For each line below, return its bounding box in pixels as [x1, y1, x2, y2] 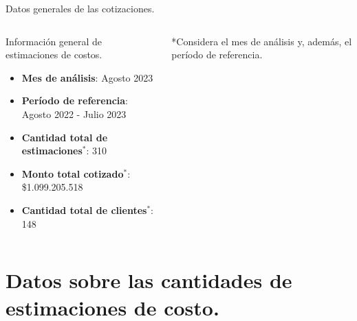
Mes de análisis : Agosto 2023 [21, 70, 153, 84]
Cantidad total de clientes [21, 202, 147, 217]
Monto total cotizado [21, 166, 124, 180]
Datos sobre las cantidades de [6, 266, 292, 294]
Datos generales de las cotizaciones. [6, 1, 155, 15]
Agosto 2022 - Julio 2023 [21, 106, 127, 121]
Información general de [6, 34, 102, 48]
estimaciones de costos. [6, 47, 102, 62]
